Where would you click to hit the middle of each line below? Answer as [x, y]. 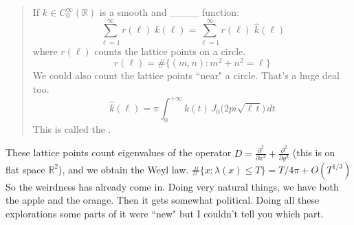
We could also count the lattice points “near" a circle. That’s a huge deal [186, 75]
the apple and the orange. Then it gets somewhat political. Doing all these [163, 200]
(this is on [314, 152]
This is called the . [72, 128]
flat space [25, 169]
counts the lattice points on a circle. [170, 51]
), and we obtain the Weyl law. [123, 169]
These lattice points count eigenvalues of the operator [119, 152]
